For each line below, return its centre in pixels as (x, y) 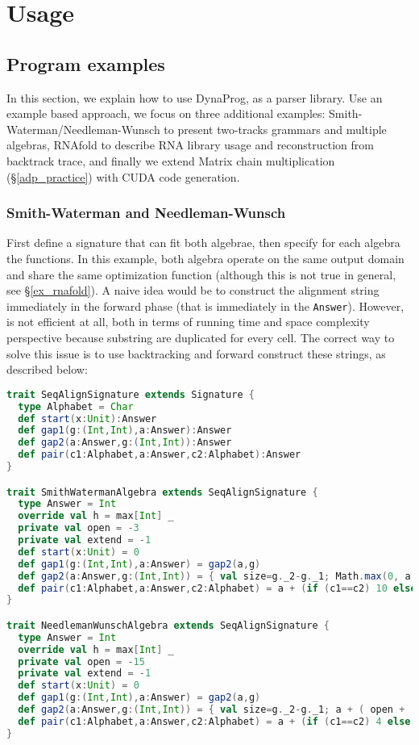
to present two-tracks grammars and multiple (275, 129)
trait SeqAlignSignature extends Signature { (131, 394)
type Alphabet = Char (76, 406)
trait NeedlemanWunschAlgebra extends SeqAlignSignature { (168, 625)
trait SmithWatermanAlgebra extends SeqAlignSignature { (162, 492)
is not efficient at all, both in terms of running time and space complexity (188, 322)
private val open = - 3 (79, 528)
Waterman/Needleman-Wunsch (83, 129)
